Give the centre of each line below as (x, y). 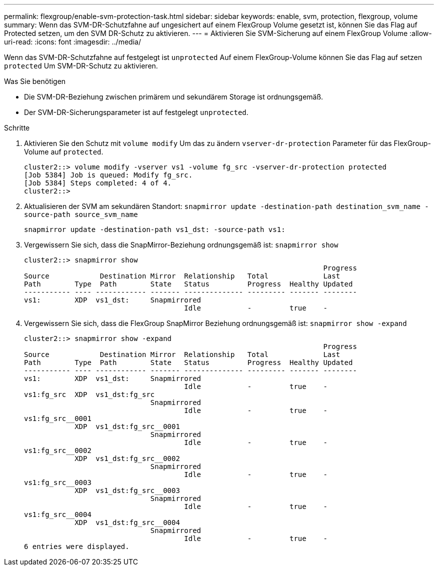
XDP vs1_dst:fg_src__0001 (127, 426)
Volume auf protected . (64, 152)
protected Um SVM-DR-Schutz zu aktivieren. (81, 66)
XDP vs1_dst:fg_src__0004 (127, 522)
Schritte (17, 128)
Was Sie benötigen (35, 81)
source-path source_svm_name (81, 214)
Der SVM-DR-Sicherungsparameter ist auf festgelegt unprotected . (136, 112)
